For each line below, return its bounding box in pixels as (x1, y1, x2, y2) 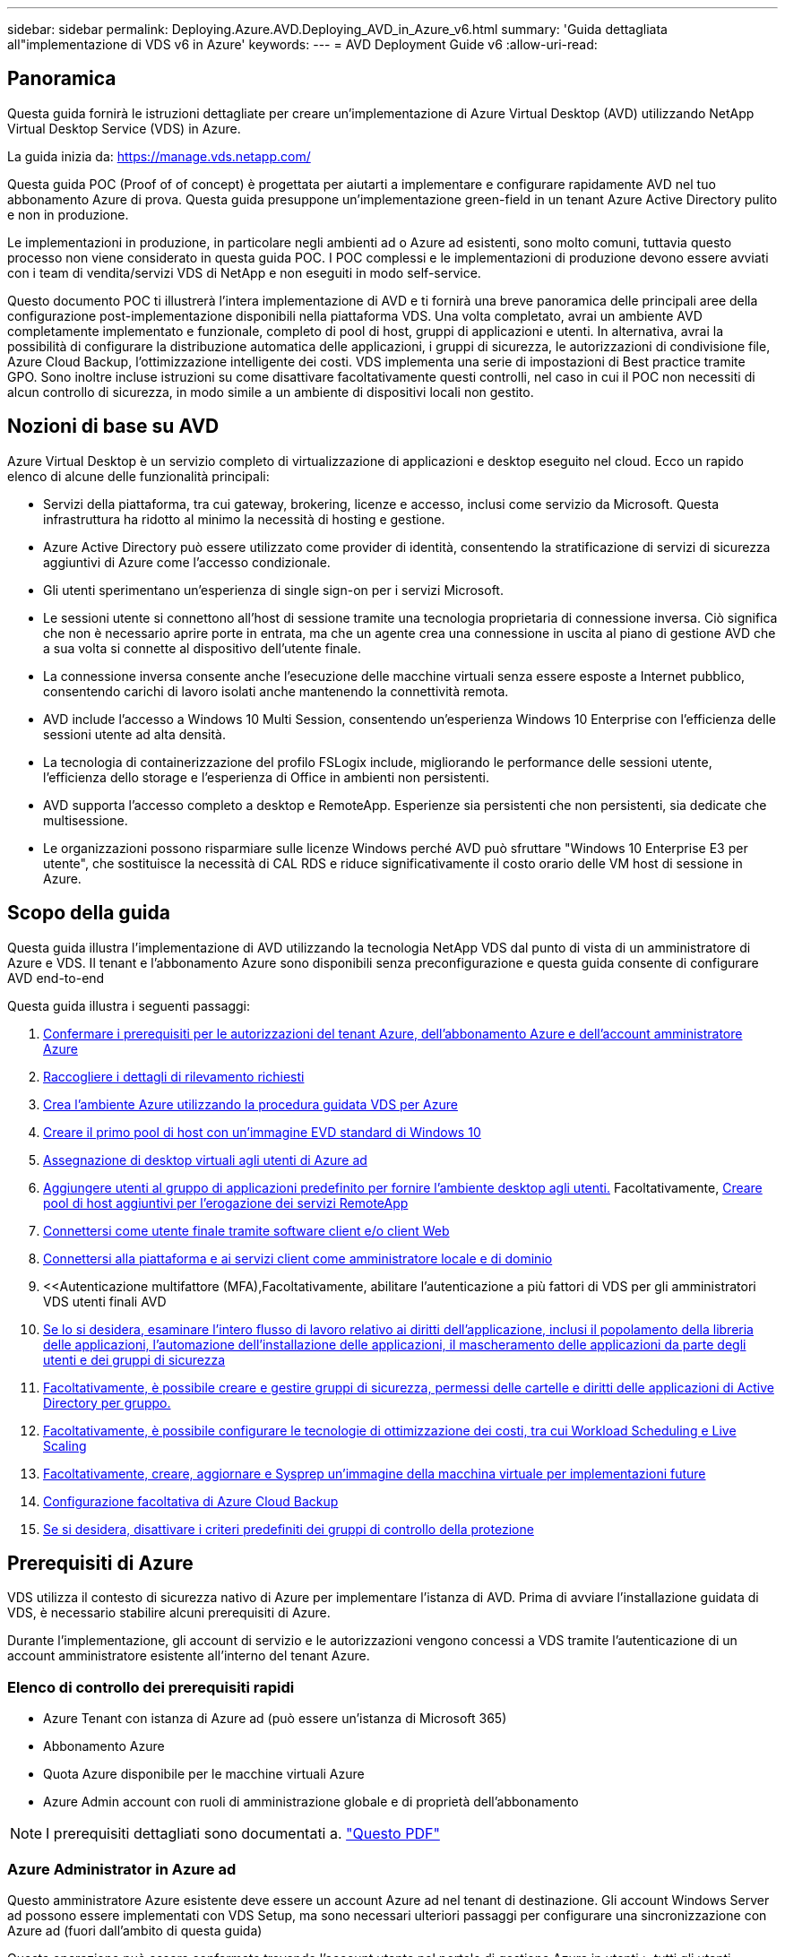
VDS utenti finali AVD (43, 1293, 167, 1309)
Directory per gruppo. (43, 1394, 171, 1410)
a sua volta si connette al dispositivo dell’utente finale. (43, 640, 362, 656)
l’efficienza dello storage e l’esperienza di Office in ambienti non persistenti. (43, 769, 489, 785)
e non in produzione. (7, 206, 129, 222)
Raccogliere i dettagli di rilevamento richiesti (43, 1068, 305, 1084)
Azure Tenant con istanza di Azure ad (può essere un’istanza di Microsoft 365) (43, 1711, 507, 1727)
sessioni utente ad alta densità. (43, 726, 227, 742)
